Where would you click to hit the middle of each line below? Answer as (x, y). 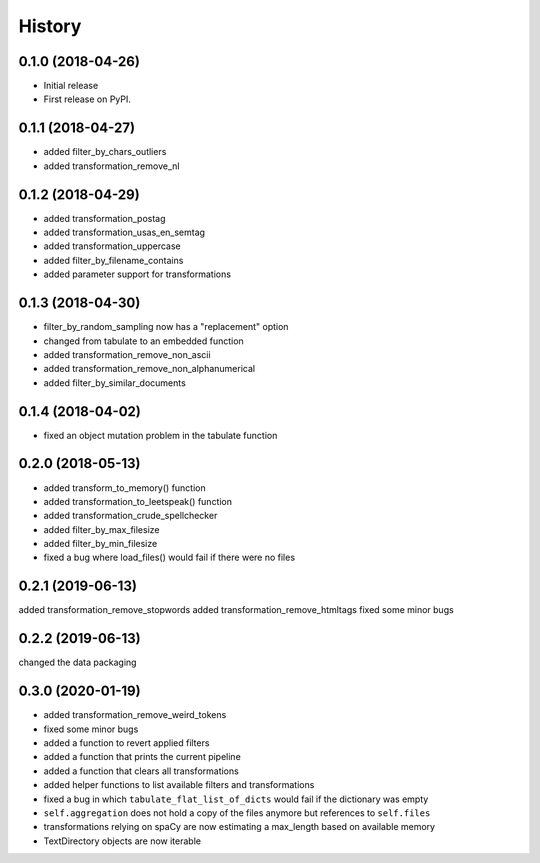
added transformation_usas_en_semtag (124, 232)
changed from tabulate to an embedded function (143, 341)
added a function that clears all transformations (141, 771)
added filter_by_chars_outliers (105, 152)
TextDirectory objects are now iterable (122, 841)
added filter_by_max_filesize (101, 529)
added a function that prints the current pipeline (142, 757)
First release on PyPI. (87, 99)
